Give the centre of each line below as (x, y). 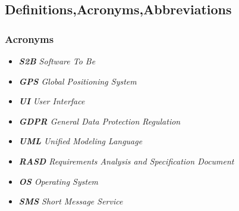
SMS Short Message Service (71, 201)
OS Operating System (59, 181)
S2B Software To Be (57, 61)
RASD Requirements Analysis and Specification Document (126, 161)
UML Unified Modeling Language (81, 141)
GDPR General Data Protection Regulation (100, 121)
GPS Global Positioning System (78, 81)
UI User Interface (52, 101)
